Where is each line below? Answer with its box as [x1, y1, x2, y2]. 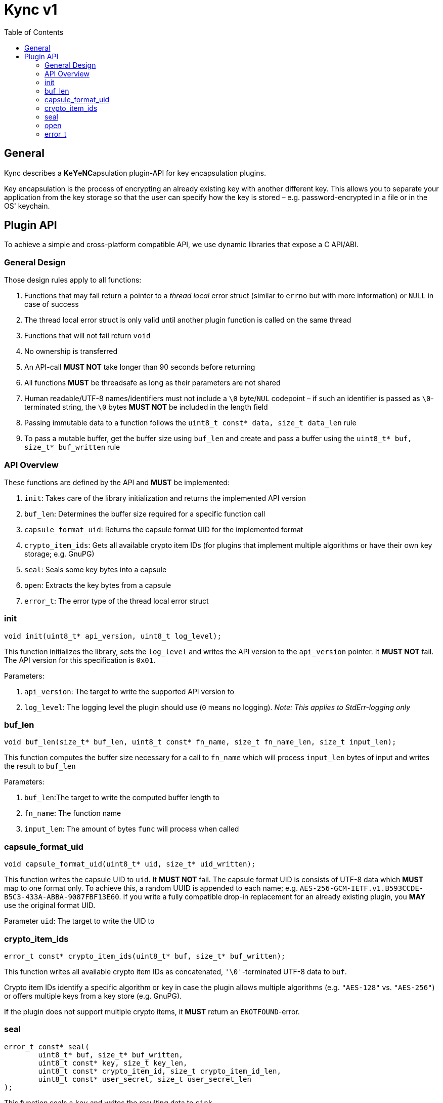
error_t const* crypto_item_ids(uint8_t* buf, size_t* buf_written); [4, 952, 286, 960]
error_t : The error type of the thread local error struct [24, 596, 209, 605]
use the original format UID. [4, 901, 96, 910]
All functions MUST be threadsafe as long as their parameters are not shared [24, 378, 281, 387]
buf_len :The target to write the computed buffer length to [24, 793, 220, 802]
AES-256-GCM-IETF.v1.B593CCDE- [299, 884, 424, 893]
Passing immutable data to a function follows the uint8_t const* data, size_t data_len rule [24, 418, 357, 427]
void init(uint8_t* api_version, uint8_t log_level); [4, 632, 221, 640]
